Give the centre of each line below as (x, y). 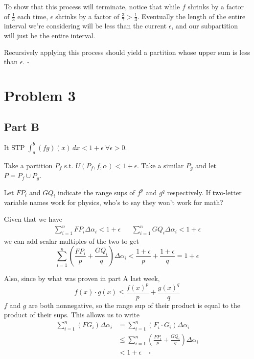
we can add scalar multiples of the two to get (71, 241)
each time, (33, 16)
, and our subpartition (205, 26)
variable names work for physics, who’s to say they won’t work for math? (114, 202)
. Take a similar (160, 165)
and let (206, 165)
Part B (22, 126)
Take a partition (28, 165)
